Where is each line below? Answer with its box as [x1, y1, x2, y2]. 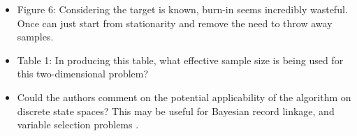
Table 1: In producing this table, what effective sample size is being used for [17, 52, 344, 67]
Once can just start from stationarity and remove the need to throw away [17, 15, 333, 30]
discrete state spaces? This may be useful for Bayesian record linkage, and [17, 103, 335, 118]
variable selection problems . [17, 117, 139, 132]
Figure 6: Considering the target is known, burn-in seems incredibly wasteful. [17, 2, 348, 16]
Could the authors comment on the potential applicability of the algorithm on [17, 89, 351, 104]
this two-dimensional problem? [17, 66, 149, 81]
